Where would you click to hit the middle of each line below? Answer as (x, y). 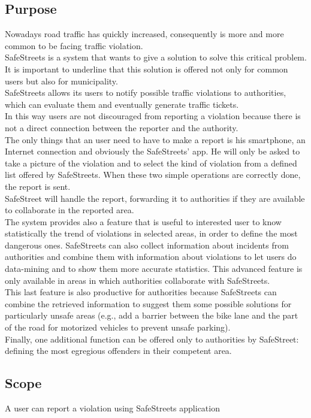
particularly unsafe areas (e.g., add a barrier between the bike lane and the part (152, 315)
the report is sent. (38, 186)
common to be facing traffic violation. (74, 45)
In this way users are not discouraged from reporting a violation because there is (153, 116)
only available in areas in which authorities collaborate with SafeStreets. (138, 280)
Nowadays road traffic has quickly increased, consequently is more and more (144, 34)
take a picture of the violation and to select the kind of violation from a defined (151, 163)
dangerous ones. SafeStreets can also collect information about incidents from (147, 245)
